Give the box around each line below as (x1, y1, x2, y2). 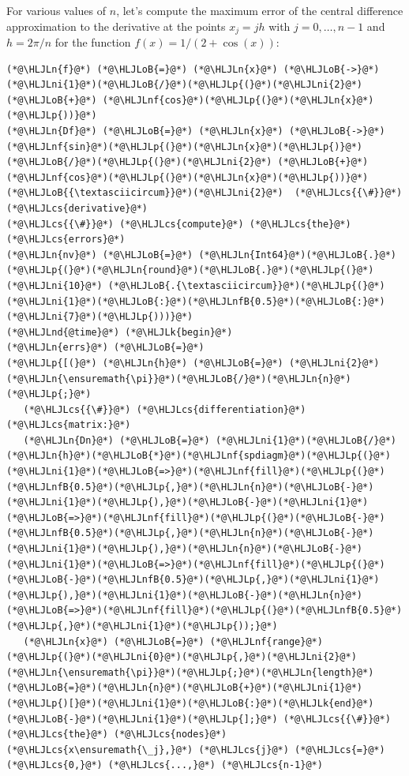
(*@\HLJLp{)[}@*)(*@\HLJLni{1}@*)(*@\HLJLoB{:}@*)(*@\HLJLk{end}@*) (6, 697, 374, 709)
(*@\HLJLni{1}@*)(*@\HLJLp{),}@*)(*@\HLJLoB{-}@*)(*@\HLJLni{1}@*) (6, 497, 369, 508)
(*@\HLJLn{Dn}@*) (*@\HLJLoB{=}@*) (23, 434, 210, 446)
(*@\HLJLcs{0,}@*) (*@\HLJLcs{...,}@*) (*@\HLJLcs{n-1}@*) (6, 759, 323, 771)
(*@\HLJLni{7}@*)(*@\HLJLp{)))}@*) (6, 311, 193, 323)
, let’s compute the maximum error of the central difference (116, 2, 403, 18)
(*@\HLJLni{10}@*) (6, 279, 103, 291)
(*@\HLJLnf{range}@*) (209, 635, 323, 647)
